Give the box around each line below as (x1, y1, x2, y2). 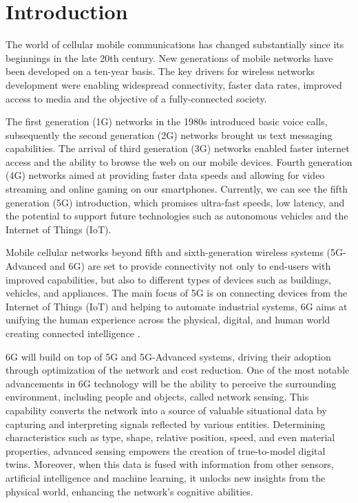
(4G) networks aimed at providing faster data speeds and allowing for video (6, 168, 325, 182)
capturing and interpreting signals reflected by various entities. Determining (6, 416, 326, 431)
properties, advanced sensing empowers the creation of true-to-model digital (6, 443, 326, 458)
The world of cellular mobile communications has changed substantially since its (6, 37, 344, 52)
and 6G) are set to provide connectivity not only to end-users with (50, 259, 331, 273)
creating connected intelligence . (6, 326, 140, 340)
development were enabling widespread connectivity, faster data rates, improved (6, 77, 342, 92)
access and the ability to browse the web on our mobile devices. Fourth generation (6, 154, 352, 169)
